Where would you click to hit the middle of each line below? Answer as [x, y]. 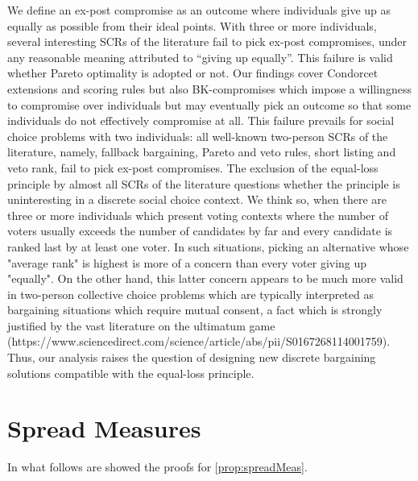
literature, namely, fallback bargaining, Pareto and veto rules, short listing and [202, 152]
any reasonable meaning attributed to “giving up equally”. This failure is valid [200, 57]
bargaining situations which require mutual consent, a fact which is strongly [195, 310]
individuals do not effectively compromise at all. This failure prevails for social [201, 120]
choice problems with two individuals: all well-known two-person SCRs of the [198, 136]
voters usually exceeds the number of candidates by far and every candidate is [200, 231]
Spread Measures [104, 428]
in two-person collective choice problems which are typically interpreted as [190, 294]
